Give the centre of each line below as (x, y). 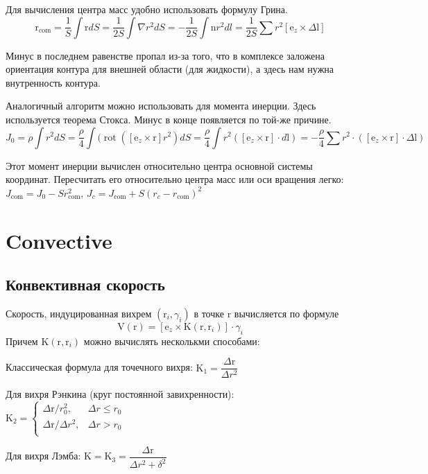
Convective (59, 240)
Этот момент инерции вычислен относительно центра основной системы (159, 165)
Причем (22, 341)
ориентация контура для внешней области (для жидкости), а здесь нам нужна (170, 69)
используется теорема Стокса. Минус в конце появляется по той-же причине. (169, 119)
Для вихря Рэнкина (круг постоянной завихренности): (120, 394)
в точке (209, 313)
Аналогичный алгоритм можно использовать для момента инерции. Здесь (161, 106)
